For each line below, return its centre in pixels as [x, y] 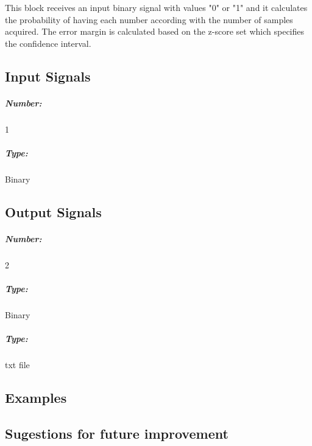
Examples [36, 398]
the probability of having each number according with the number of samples [149, 19]
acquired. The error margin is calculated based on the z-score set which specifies [155, 31]
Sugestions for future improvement [117, 433]
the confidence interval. [48, 43]
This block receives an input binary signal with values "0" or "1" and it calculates [156, 7]
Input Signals [48, 76]
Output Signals [53, 211]
